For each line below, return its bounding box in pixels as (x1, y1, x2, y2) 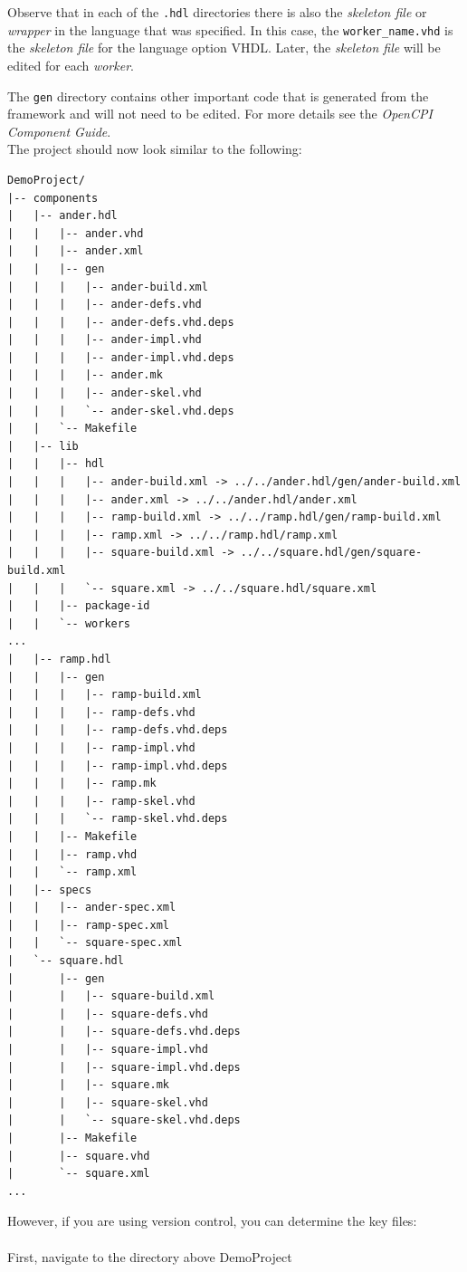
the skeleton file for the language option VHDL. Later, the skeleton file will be (7, 38, 441, 57)
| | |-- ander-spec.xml (7, 901, 176, 914)
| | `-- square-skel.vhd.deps (7, 1114, 241, 1127)
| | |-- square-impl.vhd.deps (7, 1060, 241, 1074)
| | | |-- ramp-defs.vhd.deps (7, 723, 228, 737)
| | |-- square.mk (7, 1078, 169, 1092)
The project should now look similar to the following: (7, 139, 302, 158)
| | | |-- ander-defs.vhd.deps (7, 315, 234, 329)
